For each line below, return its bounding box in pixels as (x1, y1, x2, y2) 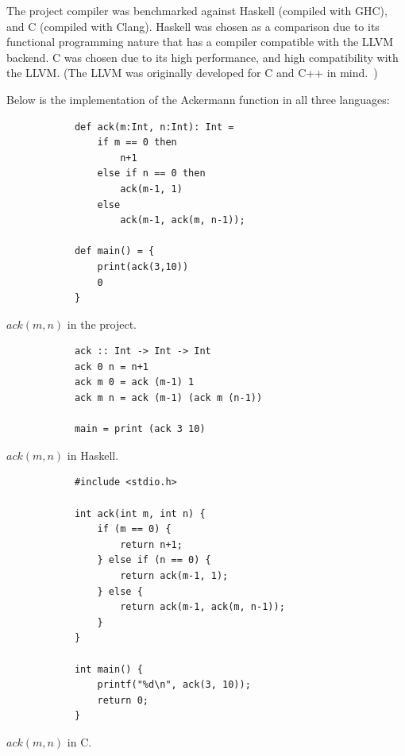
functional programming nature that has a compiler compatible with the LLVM (6, 33, 394, 50)
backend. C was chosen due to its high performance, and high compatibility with (6, 48, 399, 65)
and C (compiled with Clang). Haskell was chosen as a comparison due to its (6, 17, 380, 34)
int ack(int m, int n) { (74, 507, 206, 519)
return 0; (97, 694, 148, 706)
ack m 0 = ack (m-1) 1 (74, 376, 195, 388)
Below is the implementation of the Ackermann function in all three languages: (6, 91, 390, 107)
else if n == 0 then (97, 168, 206, 179)
